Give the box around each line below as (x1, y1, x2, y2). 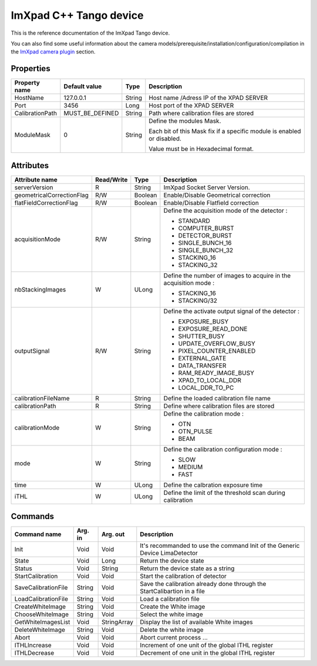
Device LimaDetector (140, 549, 198, 557)
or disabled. (149, 135, 182, 143)
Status (14, 564, 32, 573)
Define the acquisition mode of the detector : (163, 206, 288, 215)
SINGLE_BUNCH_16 (178, 239, 232, 247)
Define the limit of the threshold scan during (163, 488, 286, 497)
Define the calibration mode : (163, 409, 244, 417)
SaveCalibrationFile (14, 584, 68, 592)
